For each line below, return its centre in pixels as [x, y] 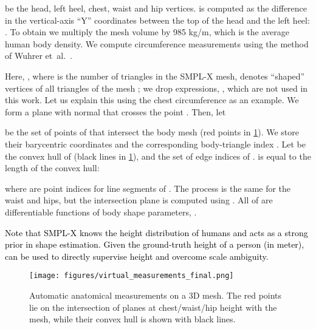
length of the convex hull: [52, 168]
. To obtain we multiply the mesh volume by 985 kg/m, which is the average [147, 32]
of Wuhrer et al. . [39, 56]
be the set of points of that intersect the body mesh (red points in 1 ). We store [152, 132]
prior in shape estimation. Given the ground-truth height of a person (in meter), [155, 244]
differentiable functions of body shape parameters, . [101, 212]
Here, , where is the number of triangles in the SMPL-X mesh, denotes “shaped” [155, 76]
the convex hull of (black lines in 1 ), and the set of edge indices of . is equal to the [158, 156]
